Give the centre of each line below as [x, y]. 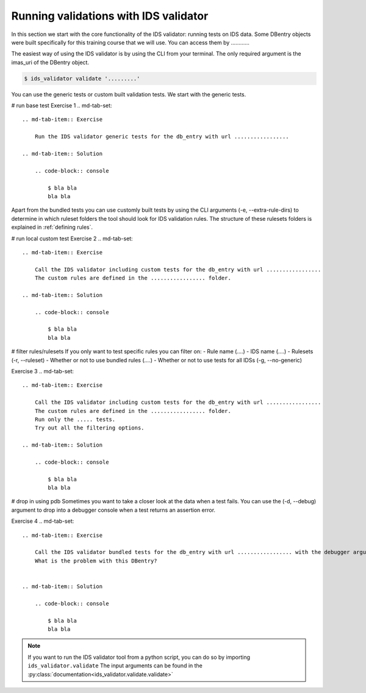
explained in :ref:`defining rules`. [52, 227]
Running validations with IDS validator [110, 16]
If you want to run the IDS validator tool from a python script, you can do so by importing [139, 657]
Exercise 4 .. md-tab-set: [43, 521]
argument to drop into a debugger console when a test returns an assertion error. [113, 510]
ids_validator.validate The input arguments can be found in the [115, 666]
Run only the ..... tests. [75, 419]
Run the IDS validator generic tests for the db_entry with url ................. [162, 137]
